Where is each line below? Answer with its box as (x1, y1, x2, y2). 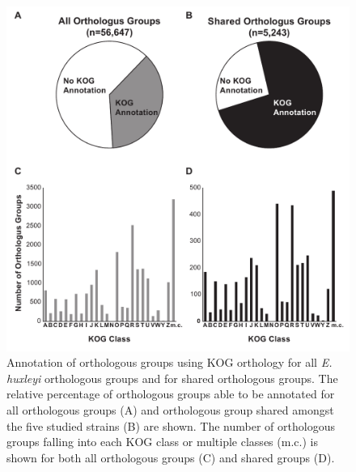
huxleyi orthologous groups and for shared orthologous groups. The (6, 369, 338, 386)
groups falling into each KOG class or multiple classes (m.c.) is (6, 433, 318, 450)
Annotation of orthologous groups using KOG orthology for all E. (6, 354, 333, 371)
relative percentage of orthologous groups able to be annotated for (6, 385, 335, 402)
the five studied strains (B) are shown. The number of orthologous (6, 417, 335, 434)
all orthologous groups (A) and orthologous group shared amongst (6, 402, 334, 419)
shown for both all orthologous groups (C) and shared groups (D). (6, 449, 335, 466)
